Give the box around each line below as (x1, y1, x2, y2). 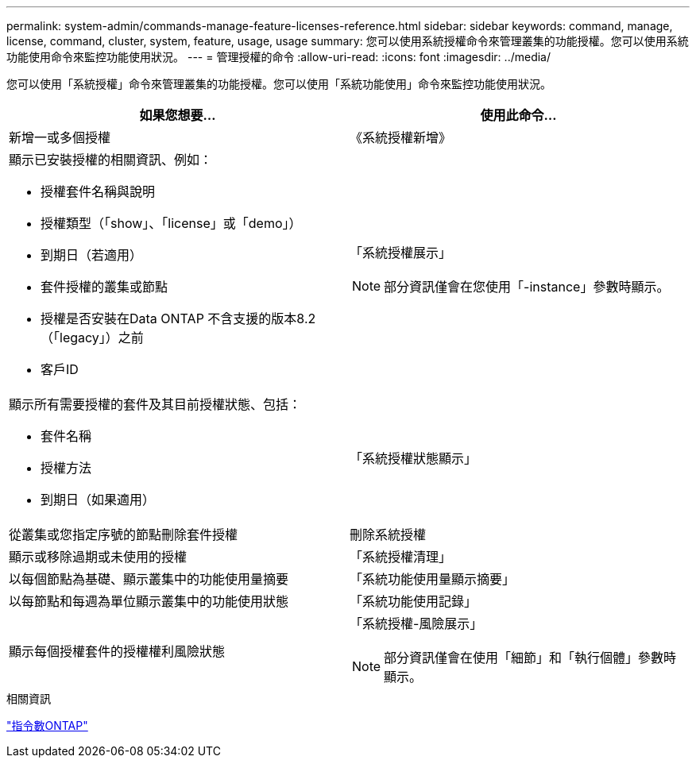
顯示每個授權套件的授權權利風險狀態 (9, 643, 226, 659)
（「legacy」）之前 (41, 330, 144, 345)
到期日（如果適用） (41, 492, 156, 507)
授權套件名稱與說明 (41, 183, 156, 199)
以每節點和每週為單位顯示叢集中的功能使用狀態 (9, 593, 289, 609)
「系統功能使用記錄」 (350, 593, 478, 609)
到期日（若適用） (41, 247, 143, 263)
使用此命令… (480, 107, 557, 123)
